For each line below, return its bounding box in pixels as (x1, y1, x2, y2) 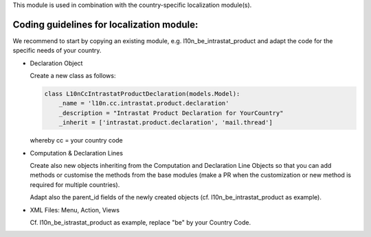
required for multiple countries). (30, 180, 120, 188)
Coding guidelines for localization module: (12, 18, 199, 30)
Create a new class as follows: (30, 72, 116, 80)
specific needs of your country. (12, 47, 102, 55)
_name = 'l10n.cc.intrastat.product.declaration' (58, 99, 229, 108)
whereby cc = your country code (30, 136, 123, 145)
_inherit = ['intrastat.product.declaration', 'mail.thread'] (58, 118, 273, 127)
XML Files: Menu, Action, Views (30, 205, 120, 214)
